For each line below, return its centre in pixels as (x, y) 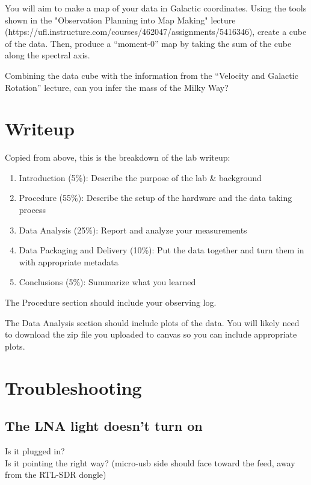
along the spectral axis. (48, 55)
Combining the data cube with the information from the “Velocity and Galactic (152, 75)
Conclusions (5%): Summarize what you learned (107, 282)
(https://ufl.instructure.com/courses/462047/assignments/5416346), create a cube (156, 32)
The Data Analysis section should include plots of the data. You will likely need (152, 322)
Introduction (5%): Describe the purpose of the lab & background (140, 177)
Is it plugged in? (35, 450)
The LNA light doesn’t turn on (104, 426)
